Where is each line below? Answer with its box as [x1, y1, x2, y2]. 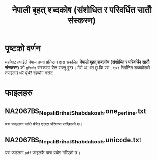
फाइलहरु [5, 88, 33, 99]
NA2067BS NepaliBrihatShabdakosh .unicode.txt [5, 136, 142, 145]
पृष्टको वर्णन [5, 43, 41, 54]
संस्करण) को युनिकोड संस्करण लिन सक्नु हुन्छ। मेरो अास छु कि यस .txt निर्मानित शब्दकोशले [5, 64, 150, 70]
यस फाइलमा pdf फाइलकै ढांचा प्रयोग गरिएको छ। [5, 150, 81, 156]
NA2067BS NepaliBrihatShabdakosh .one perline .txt [5, 107, 147, 116]
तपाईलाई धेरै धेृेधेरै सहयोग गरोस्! [5, 70, 54, 76]
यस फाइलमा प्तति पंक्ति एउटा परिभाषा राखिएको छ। [5, 121, 83, 127]
